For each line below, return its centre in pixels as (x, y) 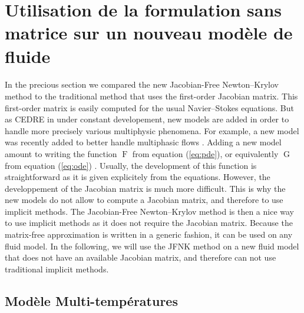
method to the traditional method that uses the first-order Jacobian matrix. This (151, 96)
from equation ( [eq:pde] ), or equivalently (205, 153)
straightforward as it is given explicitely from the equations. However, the (138, 177)
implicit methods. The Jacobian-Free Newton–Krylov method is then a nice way (149, 211)
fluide (28, 56)
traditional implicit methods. (57, 269)
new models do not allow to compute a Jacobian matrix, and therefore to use (144, 200)
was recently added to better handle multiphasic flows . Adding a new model (143, 142)
